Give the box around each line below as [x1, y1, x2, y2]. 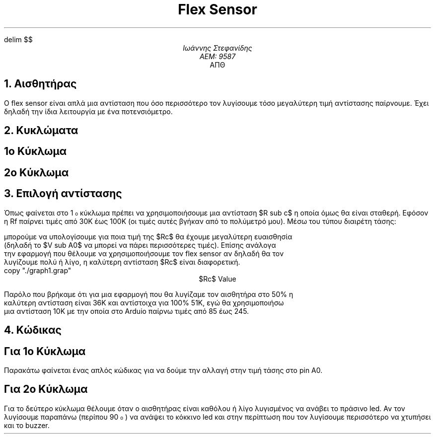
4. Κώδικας [4, 324, 62, 337]
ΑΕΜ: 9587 [199, 52, 236, 61]
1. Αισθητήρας [4, 77, 77, 90]
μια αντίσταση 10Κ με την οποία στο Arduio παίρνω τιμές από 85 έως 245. [4, 306, 249, 315]
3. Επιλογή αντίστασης [4, 187, 122, 200]
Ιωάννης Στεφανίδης [183, 43, 252, 52]
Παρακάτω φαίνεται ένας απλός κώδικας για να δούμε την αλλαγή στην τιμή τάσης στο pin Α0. [4, 365, 323, 374]
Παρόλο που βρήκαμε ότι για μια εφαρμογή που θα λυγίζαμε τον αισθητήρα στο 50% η [4, 290, 293, 298]
